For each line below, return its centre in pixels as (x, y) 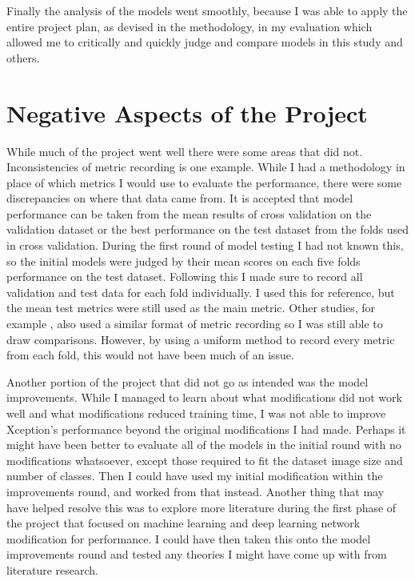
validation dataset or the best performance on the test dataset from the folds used (208, 229)
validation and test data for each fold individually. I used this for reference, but (201, 292)
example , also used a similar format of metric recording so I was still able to (195, 324)
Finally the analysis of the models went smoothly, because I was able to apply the (207, 10)
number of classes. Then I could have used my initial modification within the (195, 476)
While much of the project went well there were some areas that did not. (185, 151)
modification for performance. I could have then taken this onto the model (189, 538)
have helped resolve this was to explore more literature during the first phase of (202, 507)
